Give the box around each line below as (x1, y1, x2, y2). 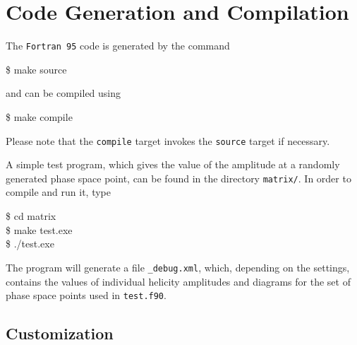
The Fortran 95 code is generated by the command (6, 38, 230, 53)
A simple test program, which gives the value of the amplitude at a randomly (6, 157, 340, 172)
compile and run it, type (6, 185, 111, 199)
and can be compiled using (6, 86, 121, 100)
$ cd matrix (6, 209, 56, 223)
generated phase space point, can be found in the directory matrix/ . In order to (6, 170, 351, 185)
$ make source (6, 62, 67, 76)
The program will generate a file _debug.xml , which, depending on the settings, (6, 259, 350, 274)
